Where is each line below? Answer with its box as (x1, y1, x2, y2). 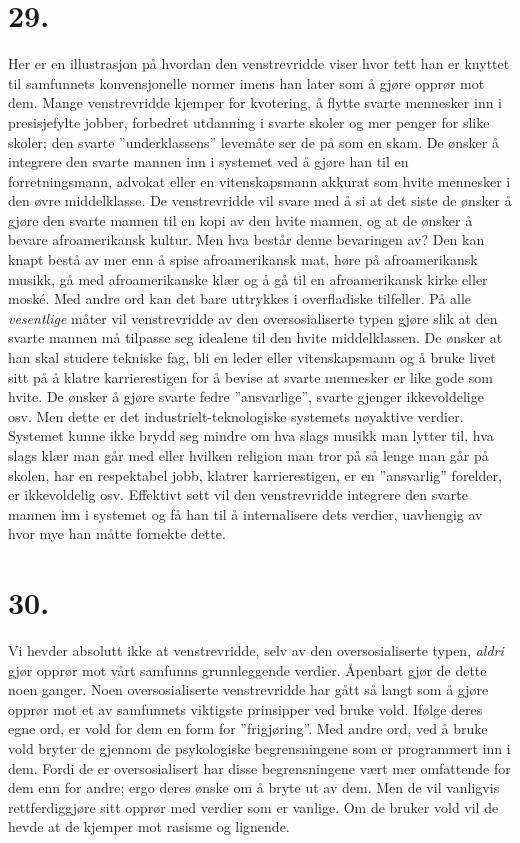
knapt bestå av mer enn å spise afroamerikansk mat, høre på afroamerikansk (8, 249, 478, 270)
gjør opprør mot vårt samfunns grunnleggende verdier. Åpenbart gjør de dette (8, 659, 487, 680)
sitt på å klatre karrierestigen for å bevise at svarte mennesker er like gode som (8, 366, 493, 387)
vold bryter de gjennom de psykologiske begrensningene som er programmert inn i (8, 738, 511, 759)
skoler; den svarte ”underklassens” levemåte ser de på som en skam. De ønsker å (8, 131, 499, 152)
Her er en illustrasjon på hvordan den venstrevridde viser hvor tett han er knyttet (8, 53, 510, 74)
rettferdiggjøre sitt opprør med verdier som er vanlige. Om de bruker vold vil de (8, 796, 499, 817)
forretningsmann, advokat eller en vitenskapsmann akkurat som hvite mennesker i (8, 170, 511, 191)
